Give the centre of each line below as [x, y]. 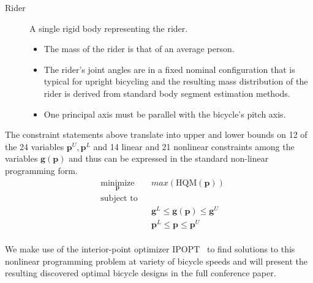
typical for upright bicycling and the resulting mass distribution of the [176, 81]
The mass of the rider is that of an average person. [139, 49]
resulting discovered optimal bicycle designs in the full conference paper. [141, 273]
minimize [118, 183]
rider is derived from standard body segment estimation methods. [167, 93]
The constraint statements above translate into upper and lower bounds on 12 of [156, 134]
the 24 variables [35, 146]
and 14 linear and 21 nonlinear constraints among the [194, 146]
